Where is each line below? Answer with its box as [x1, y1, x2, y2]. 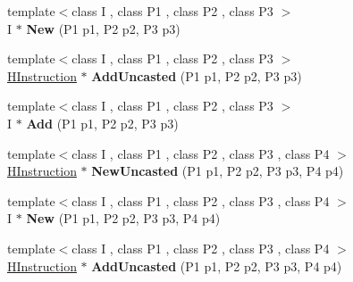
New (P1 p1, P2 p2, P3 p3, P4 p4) [26, 209, 221, 228]
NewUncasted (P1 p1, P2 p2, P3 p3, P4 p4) [91, 162, 344, 180]
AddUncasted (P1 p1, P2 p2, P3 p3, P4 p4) [91, 256, 342, 275]
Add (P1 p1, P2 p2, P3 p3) [26, 113, 179, 132]
